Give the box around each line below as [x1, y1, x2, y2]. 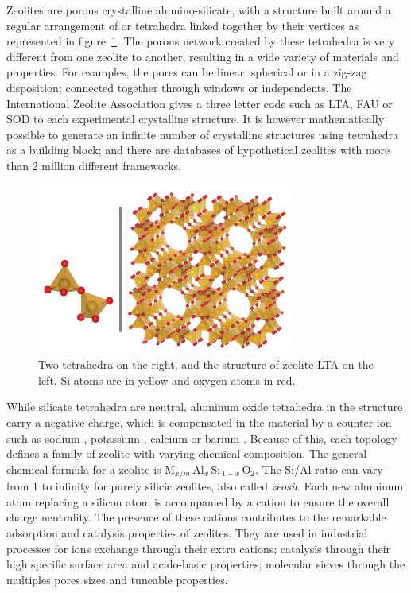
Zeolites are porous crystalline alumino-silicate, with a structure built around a [6, 2, 391, 17]
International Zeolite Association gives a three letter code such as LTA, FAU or [6, 95, 393, 111]
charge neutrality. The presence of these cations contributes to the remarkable [6, 509, 386, 525]
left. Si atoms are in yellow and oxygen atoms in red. [38, 371, 296, 388]
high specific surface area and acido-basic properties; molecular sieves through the [6, 556, 405, 572]
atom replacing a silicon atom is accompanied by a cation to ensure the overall [6, 493, 390, 510]
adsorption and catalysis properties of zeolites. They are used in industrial [6, 525, 368, 541]
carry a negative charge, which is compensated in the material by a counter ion [6, 414, 392, 431]
